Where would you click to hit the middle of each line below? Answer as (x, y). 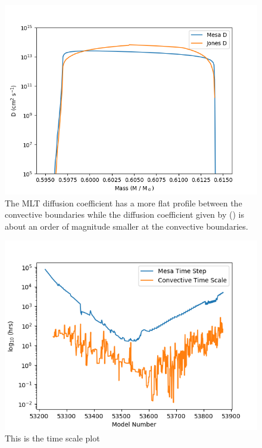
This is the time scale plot (52, 438)
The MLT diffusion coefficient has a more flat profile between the (124, 203)
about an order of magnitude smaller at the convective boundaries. (127, 226)
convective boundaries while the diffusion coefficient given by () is (124, 214)
